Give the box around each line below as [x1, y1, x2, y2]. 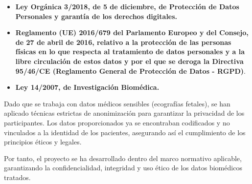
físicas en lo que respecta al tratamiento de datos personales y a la [15, 46, 245, 57]
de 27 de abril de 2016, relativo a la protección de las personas [15, 37, 231, 47]
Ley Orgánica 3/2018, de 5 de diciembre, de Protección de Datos [15, 1, 239, 11]
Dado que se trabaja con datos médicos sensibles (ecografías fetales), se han [4, 98, 230, 108]
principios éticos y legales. [4, 137, 82, 147]
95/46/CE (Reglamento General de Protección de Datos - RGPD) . [15, 65, 246, 76]
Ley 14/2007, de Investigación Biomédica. [15, 82, 160, 92]
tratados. [4, 172, 31, 182]
